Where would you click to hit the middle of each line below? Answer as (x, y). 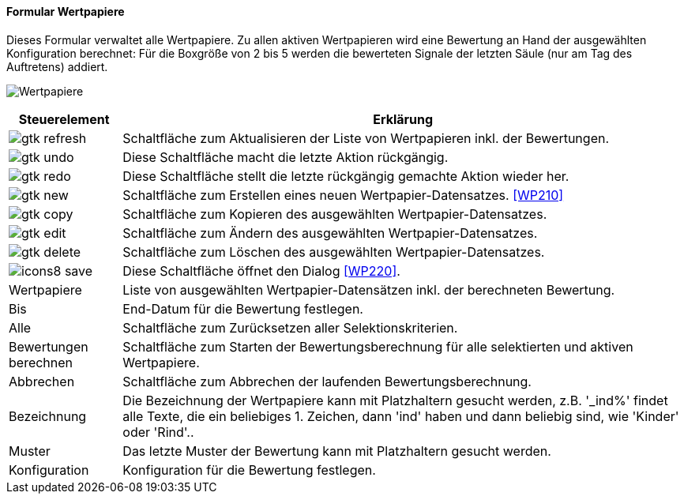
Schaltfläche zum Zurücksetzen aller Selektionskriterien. (290, 327)
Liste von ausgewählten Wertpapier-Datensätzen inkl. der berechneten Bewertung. (369, 289)
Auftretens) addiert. (57, 66)
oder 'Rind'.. (158, 432)
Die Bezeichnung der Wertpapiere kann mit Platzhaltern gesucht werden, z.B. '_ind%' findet (395, 400)
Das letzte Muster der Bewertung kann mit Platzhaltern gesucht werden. (337, 451)
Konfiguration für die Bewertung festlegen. (249, 470)
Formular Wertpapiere (66, 11)
